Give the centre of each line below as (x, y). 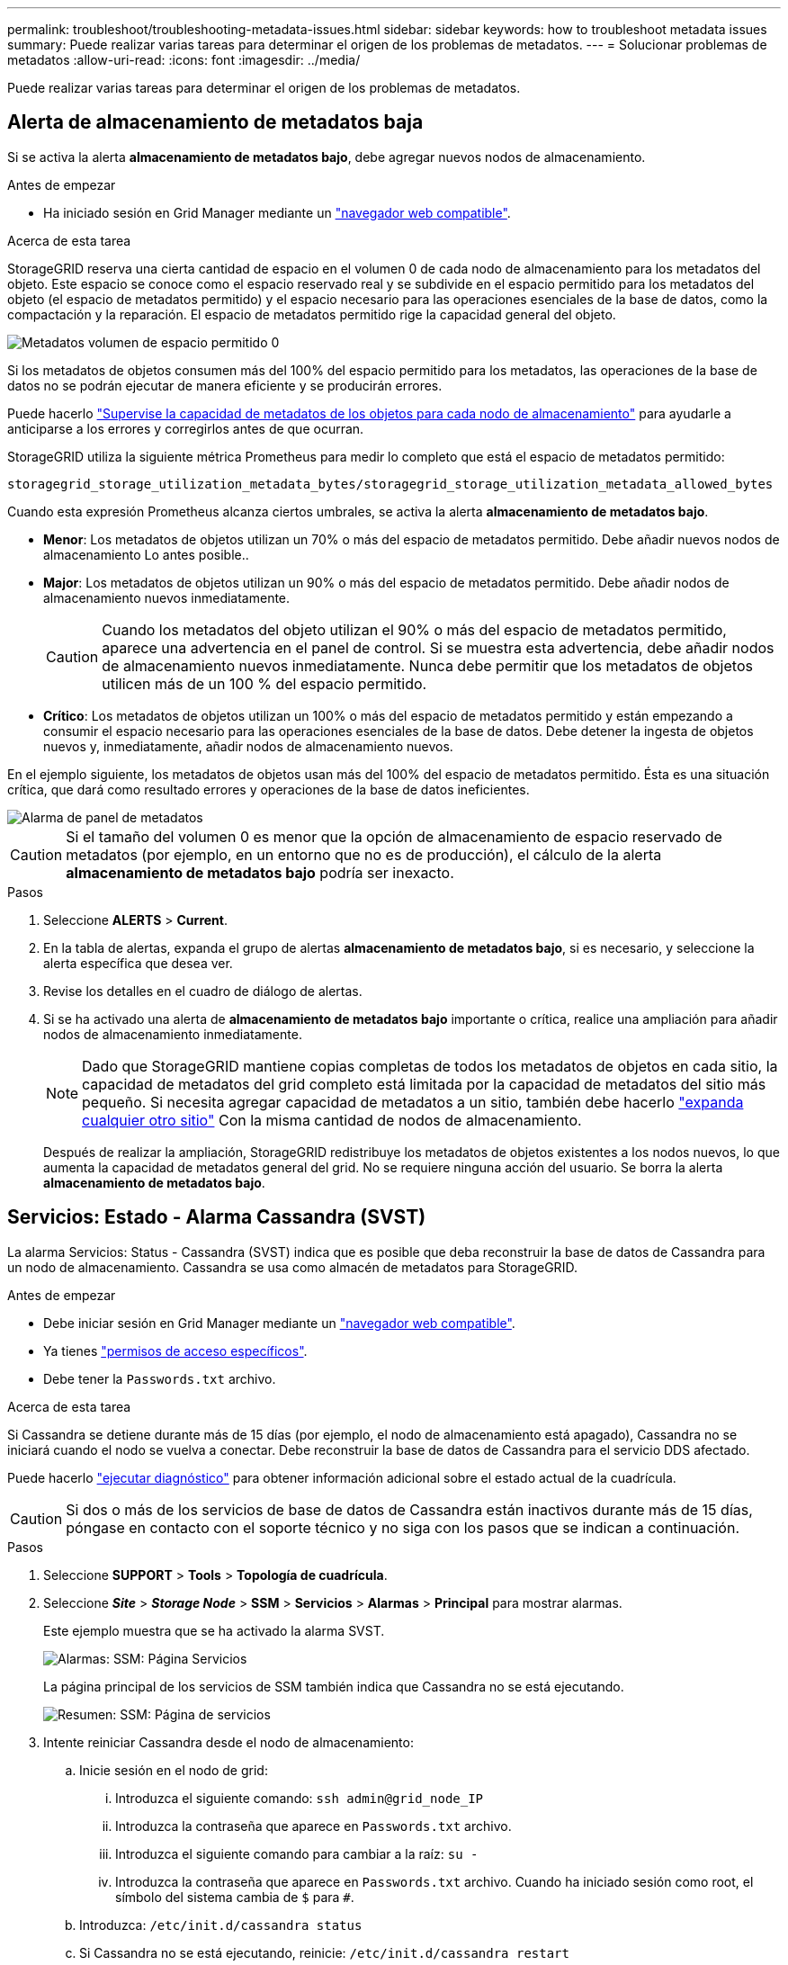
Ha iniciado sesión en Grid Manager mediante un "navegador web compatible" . (277, 212)
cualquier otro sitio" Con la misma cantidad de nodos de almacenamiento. (332, 1120)
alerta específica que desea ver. (138, 963)
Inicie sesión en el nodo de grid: (174, 1770)
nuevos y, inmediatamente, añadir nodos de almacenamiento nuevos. (248, 746)
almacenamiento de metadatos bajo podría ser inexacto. (260, 872)
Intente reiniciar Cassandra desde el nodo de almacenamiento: (228, 1742)
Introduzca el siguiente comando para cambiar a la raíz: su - (297, 1853)
